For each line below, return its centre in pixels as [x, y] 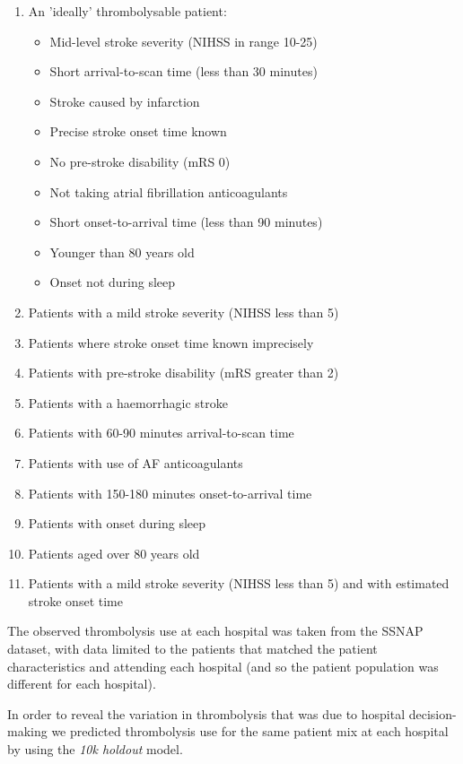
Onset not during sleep [113, 282]
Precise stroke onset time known [138, 131]
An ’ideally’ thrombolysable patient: [127, 11]
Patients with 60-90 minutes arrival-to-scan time [161, 433]
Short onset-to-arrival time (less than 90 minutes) [186, 222]
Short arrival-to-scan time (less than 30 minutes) [183, 71]
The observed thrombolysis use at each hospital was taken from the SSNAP [215, 631]
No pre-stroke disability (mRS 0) [140, 161]
